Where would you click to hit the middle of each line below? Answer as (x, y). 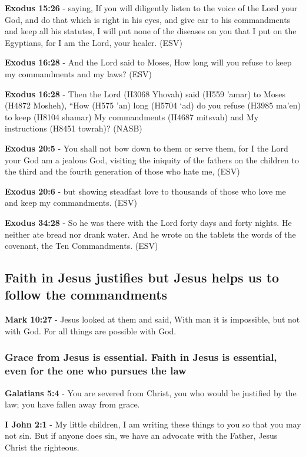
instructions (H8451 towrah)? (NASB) (74, 128)
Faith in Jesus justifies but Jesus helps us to (142, 277)
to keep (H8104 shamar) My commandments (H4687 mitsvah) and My (132, 116)
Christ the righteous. (42, 447)
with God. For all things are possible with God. (91, 331)
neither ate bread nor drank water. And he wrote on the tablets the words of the (150, 234)
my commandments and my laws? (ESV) (78, 73)
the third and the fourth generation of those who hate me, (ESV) (122, 171)
